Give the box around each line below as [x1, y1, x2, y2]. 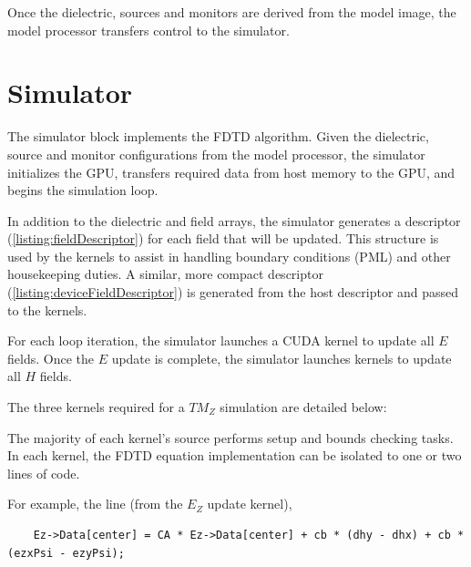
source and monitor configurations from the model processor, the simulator [7, 144, 425, 163]
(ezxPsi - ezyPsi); [7, 546, 125, 560]
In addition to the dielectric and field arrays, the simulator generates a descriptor [7, 211, 461, 230]
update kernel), [207, 494, 292, 513]
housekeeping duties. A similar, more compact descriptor [7, 264, 323, 283]
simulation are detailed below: [220, 397, 387, 417]
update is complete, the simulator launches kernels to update [111, 348, 452, 367]
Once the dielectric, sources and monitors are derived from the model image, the [7, 3, 456, 21]
